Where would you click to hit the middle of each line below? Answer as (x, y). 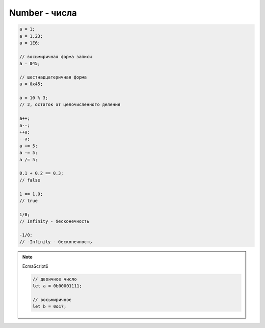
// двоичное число (55, 279)
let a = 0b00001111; (57, 286)
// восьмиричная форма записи (56, 57)
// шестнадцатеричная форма (53, 77)
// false (30, 180)
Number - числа (43, 13)
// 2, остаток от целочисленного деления (70, 105)
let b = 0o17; (50, 307)
